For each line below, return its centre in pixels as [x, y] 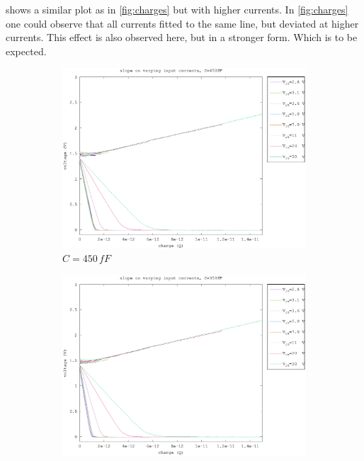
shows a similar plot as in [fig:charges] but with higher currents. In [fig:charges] [177, 9]
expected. [26, 51]
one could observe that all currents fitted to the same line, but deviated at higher [182, 23]
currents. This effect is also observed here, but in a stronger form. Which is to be [182, 37]
